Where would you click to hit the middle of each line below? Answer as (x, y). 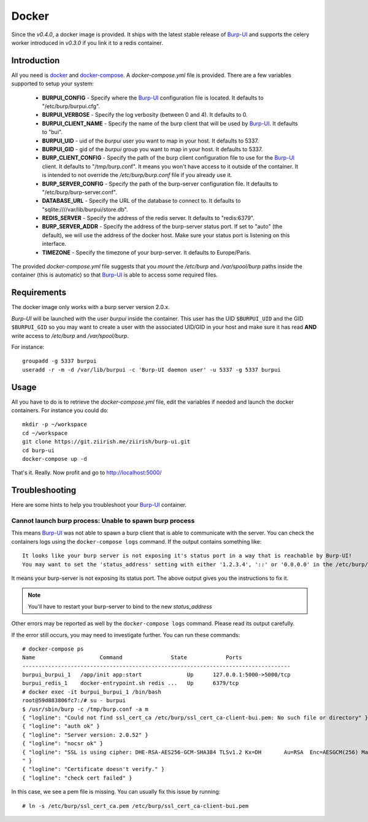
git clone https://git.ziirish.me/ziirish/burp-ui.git (106, 442)
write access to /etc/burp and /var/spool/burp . (70, 335)
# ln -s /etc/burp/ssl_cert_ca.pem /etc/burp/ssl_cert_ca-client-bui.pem (136, 806)
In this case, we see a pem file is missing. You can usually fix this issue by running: (116, 792)
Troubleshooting (44, 491)
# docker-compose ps (53, 649)
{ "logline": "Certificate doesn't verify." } (94, 769)
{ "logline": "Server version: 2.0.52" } (85, 735)
